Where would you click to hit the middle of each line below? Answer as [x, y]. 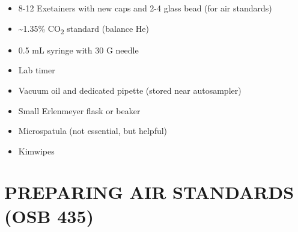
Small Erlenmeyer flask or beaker [79, 110]
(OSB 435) [49, 215]
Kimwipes [36, 151]
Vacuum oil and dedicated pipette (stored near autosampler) [130, 90]
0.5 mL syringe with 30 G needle [78, 50]
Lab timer [37, 70]
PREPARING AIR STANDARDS [149, 192]
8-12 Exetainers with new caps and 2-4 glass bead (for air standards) [145, 8]
